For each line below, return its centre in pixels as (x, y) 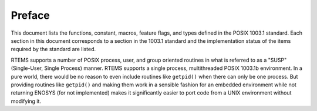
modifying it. (26, 101)
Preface (30, 15)
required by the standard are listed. (53, 49)
